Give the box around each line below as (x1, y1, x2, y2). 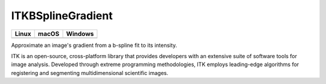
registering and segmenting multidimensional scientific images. (11, 69, 168, 76)
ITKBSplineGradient (11, 9, 113, 22)
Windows (66, 29, 94, 38)
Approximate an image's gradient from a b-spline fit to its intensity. (11, 41, 177, 49)
